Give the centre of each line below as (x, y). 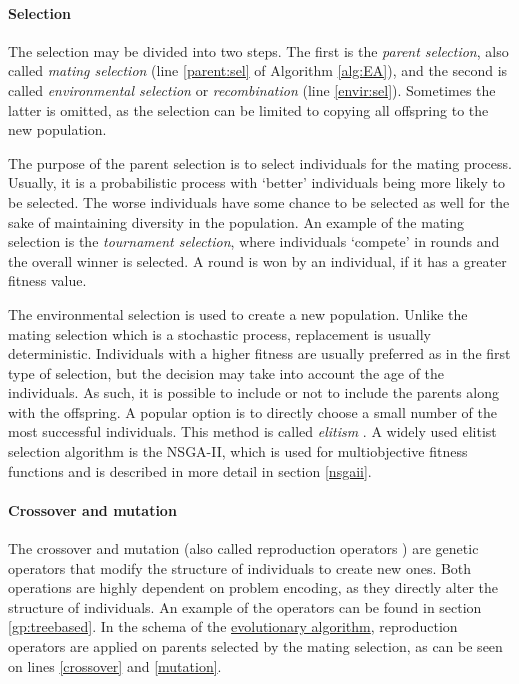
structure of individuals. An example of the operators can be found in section (245, 606)
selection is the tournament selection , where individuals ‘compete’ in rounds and (254, 241)
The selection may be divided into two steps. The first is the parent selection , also (258, 50)
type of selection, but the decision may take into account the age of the (226, 372)
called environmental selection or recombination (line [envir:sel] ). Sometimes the (252, 89)
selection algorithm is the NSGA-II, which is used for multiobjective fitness (238, 451)
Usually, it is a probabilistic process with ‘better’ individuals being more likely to (256, 182)
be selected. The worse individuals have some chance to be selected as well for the (259, 201)
